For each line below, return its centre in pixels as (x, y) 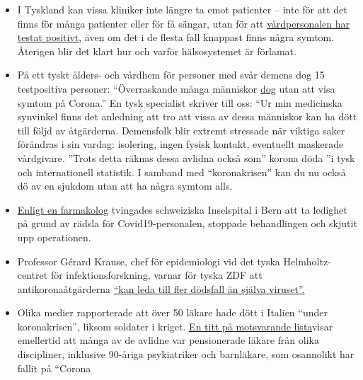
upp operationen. (54, 237)
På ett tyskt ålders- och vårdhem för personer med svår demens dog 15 (171, 75)
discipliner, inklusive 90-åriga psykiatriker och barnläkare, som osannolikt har (186, 354)
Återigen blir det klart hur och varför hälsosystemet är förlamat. (157, 51)
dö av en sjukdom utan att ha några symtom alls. (125, 186)
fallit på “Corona (54, 368)
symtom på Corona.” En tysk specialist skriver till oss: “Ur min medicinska (180, 102)
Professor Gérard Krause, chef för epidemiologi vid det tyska (149, 261)
